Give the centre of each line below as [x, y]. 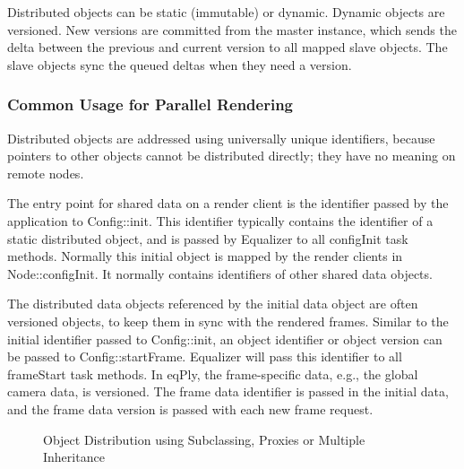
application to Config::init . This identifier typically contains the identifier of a [220, 220]
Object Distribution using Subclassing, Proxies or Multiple [204, 439]
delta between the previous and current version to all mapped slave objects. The [228, 47]
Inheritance [74, 457]
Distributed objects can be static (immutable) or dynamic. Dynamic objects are [226, 12]
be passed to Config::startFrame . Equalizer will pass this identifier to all [205, 356]
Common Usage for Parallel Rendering [150, 104]
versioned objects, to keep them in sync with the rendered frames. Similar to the [228, 321]
